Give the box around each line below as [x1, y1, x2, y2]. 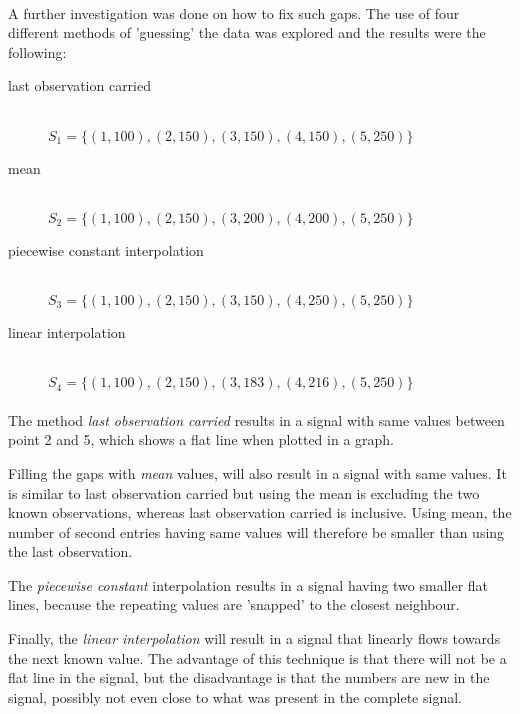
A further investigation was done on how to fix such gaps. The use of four [8, 2, 460, 23]
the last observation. [8, 541, 133, 562]
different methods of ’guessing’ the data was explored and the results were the [8, 22, 486, 43]
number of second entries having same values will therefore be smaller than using [8, 521, 505, 542]
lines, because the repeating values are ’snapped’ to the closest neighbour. [8, 594, 460, 615]
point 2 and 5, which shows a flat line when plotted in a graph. [8, 429, 394, 450]
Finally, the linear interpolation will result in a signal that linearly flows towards [8, 628, 501, 649]
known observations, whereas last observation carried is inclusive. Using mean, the [8, 502, 512, 523]
